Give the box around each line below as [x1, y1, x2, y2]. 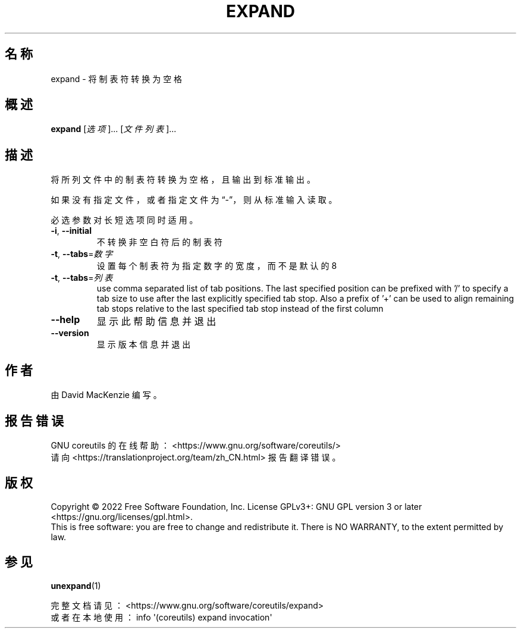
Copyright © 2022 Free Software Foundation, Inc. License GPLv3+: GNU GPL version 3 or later [51, 501, 422, 512]
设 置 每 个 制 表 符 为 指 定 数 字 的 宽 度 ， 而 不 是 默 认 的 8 [96, 261, 337, 271]
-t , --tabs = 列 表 [51, 272, 113, 283]
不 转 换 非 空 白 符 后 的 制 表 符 [96, 237, 223, 247]
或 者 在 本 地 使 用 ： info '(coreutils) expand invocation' [51, 612, 272, 622]
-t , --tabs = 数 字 [51, 249, 113, 259]
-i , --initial [51, 225, 92, 236]
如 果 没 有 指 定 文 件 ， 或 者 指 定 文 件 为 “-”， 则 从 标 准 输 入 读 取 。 [51, 195, 337, 205]
